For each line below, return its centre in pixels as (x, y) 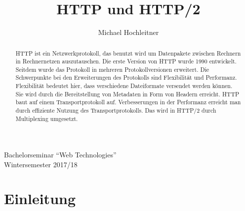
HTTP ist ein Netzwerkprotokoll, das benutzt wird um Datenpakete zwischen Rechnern (128, 53)
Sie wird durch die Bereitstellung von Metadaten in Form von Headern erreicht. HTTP (127, 94)
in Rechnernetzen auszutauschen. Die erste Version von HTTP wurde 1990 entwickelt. (126, 61)
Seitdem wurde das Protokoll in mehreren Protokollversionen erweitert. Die (112, 69)
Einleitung (40, 198)
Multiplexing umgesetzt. (47, 118)
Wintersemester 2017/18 (41, 165)
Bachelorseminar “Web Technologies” (60, 155)
